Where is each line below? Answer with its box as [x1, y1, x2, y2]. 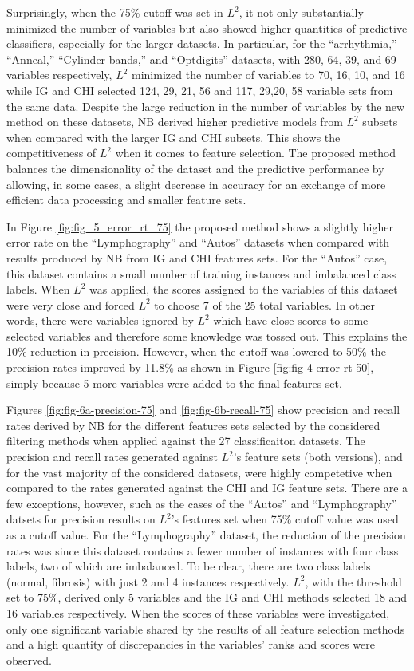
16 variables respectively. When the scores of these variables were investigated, [6, 604, 390, 621]
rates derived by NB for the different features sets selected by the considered [6, 416, 380, 433]
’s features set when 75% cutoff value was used [171, 511, 399, 527]
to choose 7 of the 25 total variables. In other [154, 296, 376, 313]
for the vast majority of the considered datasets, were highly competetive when [6, 464, 392, 480]
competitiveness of [6, 144, 97, 161]
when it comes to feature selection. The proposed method [115, 144, 396, 161]
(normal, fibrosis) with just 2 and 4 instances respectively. [6, 573, 290, 590]
